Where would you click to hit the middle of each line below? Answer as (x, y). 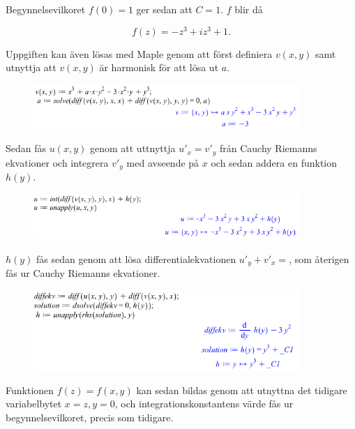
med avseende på (163, 162)
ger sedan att (164, 9)
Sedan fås (26, 148)
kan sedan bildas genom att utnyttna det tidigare (242, 390)
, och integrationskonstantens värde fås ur (204, 404)
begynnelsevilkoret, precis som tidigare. (90, 417)
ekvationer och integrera (57, 162)
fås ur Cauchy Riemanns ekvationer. (83, 273)
